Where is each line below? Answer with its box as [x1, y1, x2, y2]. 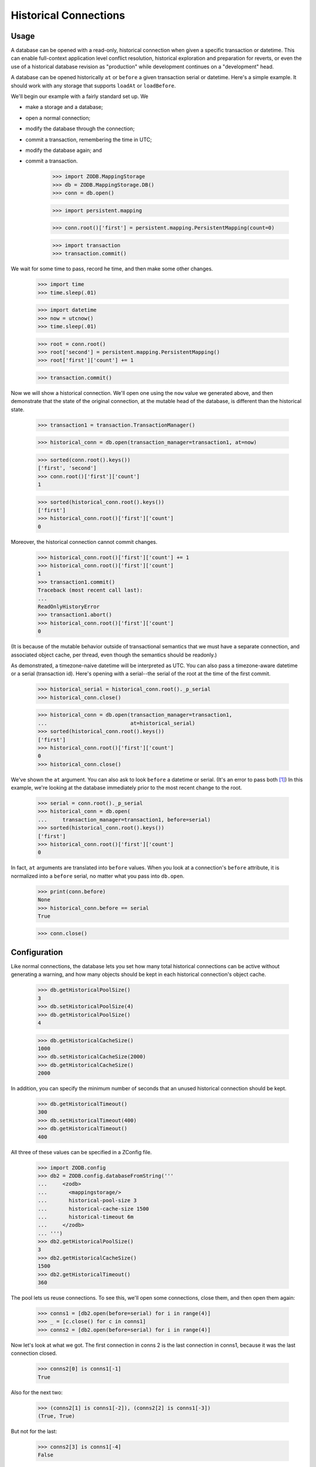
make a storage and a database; [25, 103, 104, 111]
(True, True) [37, 1412, 75, 1419]
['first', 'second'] [37, 465, 97, 472]
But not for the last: [11, 1428, 57, 1435]
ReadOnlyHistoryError [37, 603, 100, 610]
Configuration [11, 947, 63, 957]
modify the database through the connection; [25, 125, 135, 132]
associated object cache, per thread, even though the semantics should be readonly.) [11, 651, 217, 658]
